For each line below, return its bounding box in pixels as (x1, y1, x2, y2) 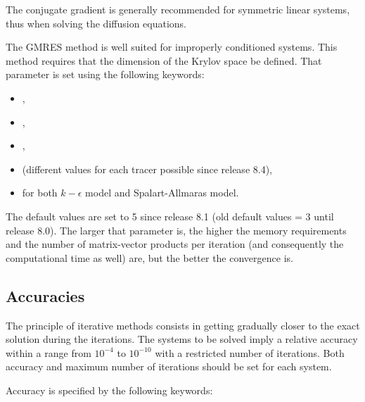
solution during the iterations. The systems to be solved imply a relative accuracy (6, 332, 358, 346)
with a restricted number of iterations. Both (155, 345, 345, 360)
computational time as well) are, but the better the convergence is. (6, 250, 293, 265)
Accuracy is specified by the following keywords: (6, 382, 213, 397)
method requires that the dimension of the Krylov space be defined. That (6, 53, 322, 68)
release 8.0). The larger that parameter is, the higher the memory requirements (6, 222, 347, 237)
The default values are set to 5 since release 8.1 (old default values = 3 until (6, 208, 334, 223)
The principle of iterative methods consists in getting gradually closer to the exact (6, 318, 360, 332)
